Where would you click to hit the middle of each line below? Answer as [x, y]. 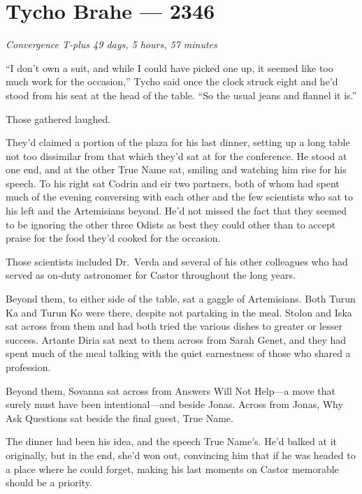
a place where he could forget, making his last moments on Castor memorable [172, 468]
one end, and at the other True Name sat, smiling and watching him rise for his [176, 169]
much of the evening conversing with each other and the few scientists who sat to [180, 197]
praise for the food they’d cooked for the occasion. [113, 238]
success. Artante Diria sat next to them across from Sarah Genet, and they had [176, 339]
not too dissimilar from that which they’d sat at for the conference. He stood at [176, 155]
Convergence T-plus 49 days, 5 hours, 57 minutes [111, 44]
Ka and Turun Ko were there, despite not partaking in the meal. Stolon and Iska [179, 312]
